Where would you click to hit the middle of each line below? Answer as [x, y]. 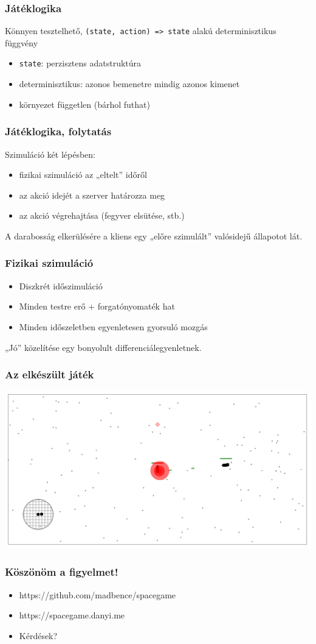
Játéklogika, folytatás [58, 131]
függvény [22, 42]
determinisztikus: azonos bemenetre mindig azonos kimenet [129, 84]
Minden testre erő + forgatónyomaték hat [97, 306]
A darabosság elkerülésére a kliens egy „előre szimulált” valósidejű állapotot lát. [154, 235]
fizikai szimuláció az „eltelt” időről [83, 175]
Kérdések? [38, 635]
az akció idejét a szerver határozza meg [92, 195]
